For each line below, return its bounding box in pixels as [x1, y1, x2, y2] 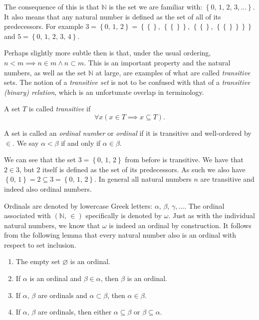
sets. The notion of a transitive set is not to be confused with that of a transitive [4, 77, 251, 87]
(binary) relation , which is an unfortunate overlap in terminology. [4, 86, 204, 97]
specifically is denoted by [85, 210, 162, 221]
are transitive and [200, 174, 255, 184]
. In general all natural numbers [94, 174, 192, 184]
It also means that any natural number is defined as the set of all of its [4, 11, 221, 21]
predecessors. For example [4, 21, 83, 31]
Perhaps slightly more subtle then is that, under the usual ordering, [4, 47, 211, 58]
